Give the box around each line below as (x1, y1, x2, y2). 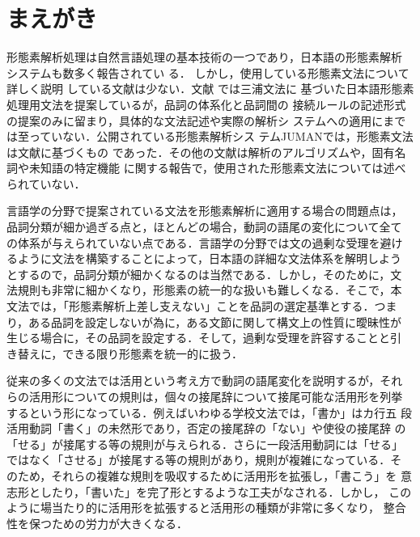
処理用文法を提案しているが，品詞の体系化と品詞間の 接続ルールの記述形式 (6, 95, 406, 112)
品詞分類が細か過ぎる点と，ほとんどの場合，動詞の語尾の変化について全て (6, 218, 402, 235)
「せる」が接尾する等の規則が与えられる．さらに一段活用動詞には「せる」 (6, 435, 403, 452)
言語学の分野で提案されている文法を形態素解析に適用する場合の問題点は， (6, 202, 403, 219)
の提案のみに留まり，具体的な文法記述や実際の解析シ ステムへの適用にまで (6, 112, 406, 129)
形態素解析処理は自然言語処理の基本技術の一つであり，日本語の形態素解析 (6, 49, 402, 66)
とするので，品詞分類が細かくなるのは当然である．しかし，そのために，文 (6, 265, 402, 282)
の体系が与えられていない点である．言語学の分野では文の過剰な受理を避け (6, 234, 403, 251)
